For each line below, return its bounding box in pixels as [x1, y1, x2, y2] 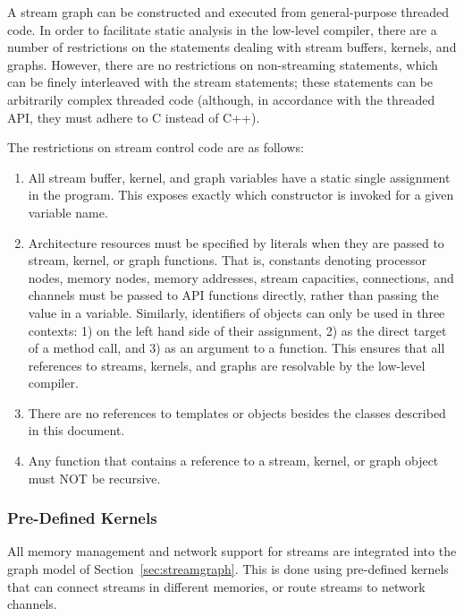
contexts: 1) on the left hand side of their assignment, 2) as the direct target [28, 321, 447, 339]
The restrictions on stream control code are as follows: [7, 138, 304, 157]
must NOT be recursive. [28, 468, 161, 487]
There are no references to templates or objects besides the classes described [28, 403, 446, 422]
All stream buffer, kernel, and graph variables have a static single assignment [28, 167, 451, 186]
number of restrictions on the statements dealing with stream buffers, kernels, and [7, 38, 457, 56]
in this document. [28, 421, 125, 440]
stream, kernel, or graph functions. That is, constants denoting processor [28, 251, 427, 269]
